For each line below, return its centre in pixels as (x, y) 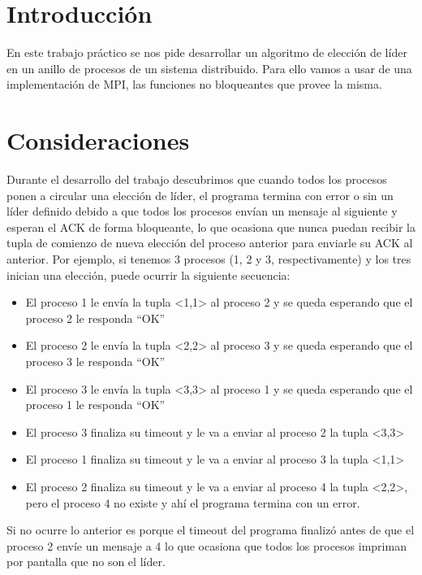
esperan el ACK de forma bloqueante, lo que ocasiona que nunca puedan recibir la (211, 227)
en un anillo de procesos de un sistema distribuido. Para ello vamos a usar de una (209, 68)
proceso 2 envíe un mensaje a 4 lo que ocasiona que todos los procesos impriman (207, 545)
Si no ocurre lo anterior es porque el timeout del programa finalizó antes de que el (211, 530)
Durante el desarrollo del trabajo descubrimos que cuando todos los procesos (197, 179)
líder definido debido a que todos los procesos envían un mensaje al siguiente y (202, 211)
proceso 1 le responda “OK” (95, 405)
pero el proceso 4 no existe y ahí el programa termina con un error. (193, 502)
